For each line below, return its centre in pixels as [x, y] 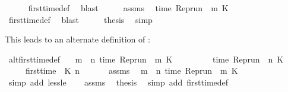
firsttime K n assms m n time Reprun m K [132, 70]
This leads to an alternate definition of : [77, 39]
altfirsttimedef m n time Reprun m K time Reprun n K [146, 59]
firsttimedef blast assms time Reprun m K [128, 8]
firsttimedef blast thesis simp [80, 19]
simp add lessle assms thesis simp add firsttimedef [118, 82]
